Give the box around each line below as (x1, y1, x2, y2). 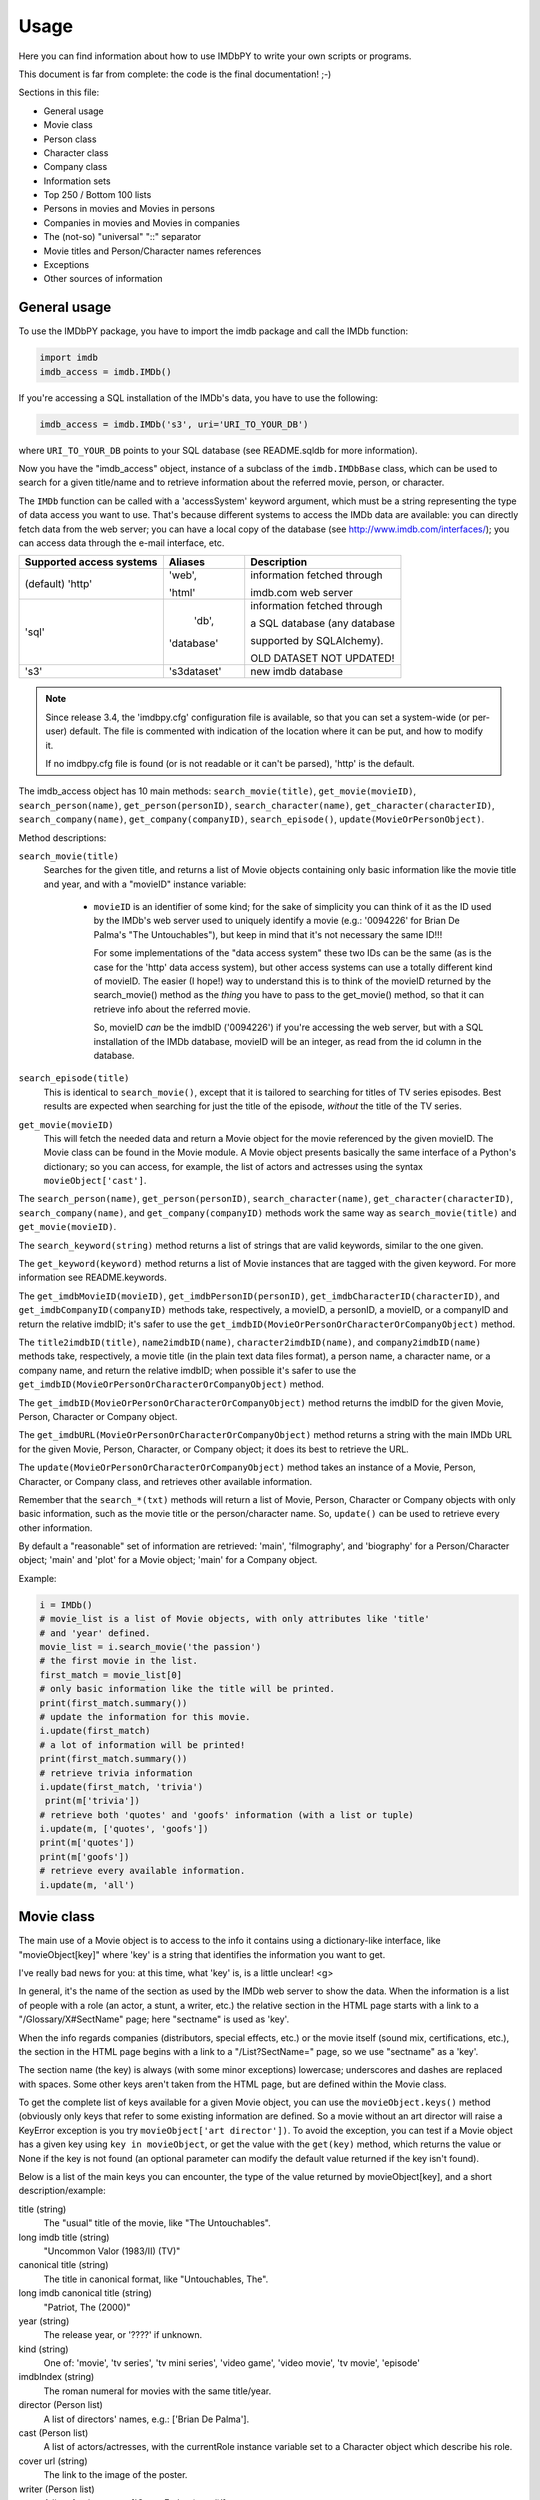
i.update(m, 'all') (39, 1879, 135, 1890)
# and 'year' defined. (39, 1627, 151, 1639)
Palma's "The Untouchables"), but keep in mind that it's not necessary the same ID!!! (93, 928, 443, 940)
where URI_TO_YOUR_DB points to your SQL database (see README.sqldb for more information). (18, 444, 419, 456)
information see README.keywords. (18, 1271, 167, 1284)
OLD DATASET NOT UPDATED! (250, 651, 395, 665)
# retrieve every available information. (39, 1865, 246, 1877)
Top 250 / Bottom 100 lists (43, 189, 152, 201)
